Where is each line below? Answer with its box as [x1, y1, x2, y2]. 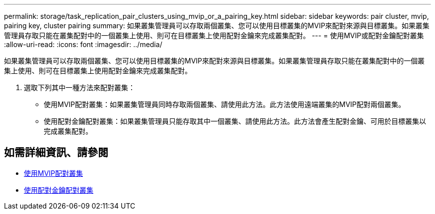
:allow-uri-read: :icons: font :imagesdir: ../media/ [4, 40, 162, 49]
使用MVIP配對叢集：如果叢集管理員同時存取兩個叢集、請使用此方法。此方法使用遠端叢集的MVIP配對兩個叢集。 [44, 100, 406, 108]
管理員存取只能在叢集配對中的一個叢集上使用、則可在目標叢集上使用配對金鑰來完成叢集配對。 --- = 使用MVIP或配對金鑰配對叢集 [4, 31, 424, 40]
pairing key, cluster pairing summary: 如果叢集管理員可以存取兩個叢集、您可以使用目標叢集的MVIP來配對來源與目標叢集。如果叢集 [4, 21, 430, 30]
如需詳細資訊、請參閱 [4, 146, 108, 159]
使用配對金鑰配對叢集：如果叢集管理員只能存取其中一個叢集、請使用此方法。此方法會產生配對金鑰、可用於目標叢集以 [44, 117, 426, 125]
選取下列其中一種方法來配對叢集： [24, 83, 135, 92]
